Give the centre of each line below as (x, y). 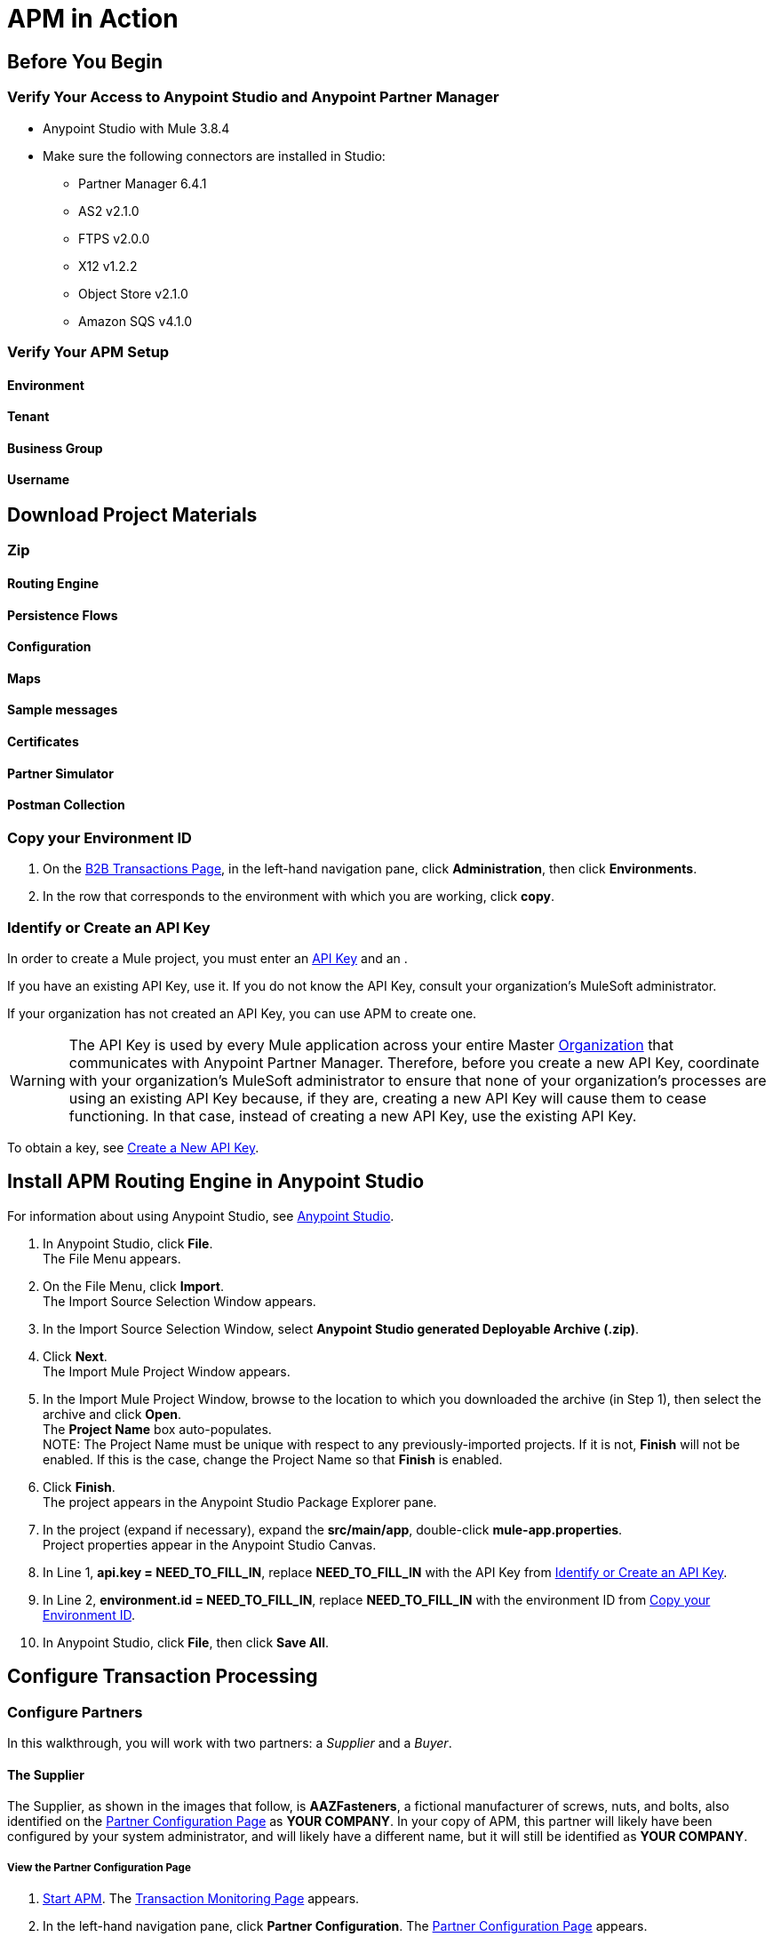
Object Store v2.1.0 (133, 293)
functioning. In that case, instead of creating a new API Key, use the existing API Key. (353, 1116)
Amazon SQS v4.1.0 (135, 321)
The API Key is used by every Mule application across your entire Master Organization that (371, 1045)
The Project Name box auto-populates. (157, 1429)
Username (39, 480)
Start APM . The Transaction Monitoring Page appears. (201, 1899)
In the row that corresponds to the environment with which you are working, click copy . (299, 897)
